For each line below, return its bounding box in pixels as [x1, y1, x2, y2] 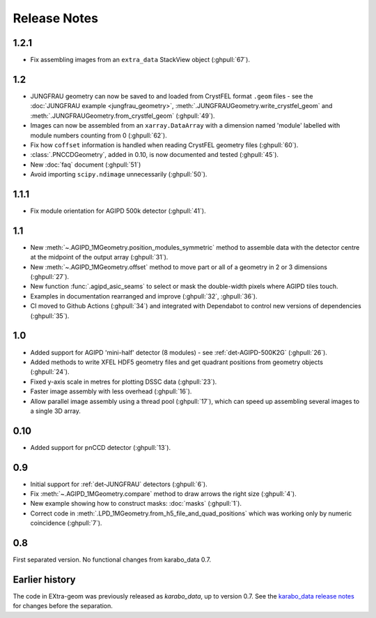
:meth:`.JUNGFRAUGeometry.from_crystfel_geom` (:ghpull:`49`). [30, 112, 215, 120]
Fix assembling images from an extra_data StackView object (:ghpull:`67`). [30, 56, 251, 64]
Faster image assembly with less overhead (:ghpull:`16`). [30, 387, 192, 395]
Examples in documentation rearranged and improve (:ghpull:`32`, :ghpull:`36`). [30, 292, 258, 300]
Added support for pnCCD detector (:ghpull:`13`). [30, 443, 171, 451]
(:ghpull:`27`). [30, 273, 70, 281]
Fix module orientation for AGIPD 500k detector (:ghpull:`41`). [30, 206, 206, 215]
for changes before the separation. [13, 602, 113, 610]
